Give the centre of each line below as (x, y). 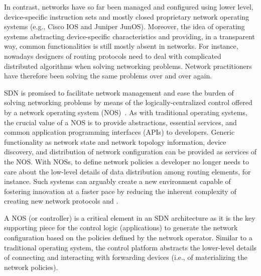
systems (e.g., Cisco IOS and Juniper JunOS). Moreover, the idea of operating (124, 26)
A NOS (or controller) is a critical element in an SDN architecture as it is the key (130, 217)
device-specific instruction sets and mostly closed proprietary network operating (127, 16)
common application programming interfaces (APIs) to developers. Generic (119, 132)
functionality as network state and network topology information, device (115, 142)
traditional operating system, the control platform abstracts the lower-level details (130, 247)
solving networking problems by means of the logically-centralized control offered (128, 102)
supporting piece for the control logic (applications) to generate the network (121, 227)
